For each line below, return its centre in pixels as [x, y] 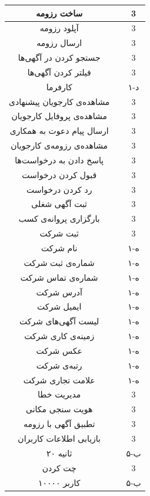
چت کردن [59, 467]
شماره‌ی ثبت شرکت [59, 262]
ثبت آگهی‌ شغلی [59, 204]
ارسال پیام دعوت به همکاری [59, 131]
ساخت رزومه [59, 13]
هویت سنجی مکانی [59, 409]
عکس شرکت [59, 350]
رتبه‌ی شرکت [59, 365]
